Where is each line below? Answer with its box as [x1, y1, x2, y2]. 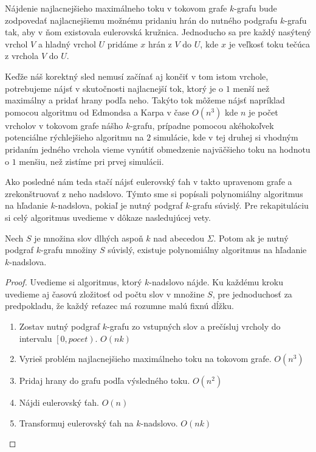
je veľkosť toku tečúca [228, 37, 311, 50]
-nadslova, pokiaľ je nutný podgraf [55, 199, 183, 212]
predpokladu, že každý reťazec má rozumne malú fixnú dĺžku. [5, 299, 234, 312]
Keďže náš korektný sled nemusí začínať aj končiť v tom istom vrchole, [5, 69, 269, 82]
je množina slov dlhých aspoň [34, 231, 143, 244]
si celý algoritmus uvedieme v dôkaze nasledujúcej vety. [5, 210, 211, 223]
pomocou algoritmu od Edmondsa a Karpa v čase [5, 105, 190, 118]
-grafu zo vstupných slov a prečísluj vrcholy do [107, 320, 281, 333]
